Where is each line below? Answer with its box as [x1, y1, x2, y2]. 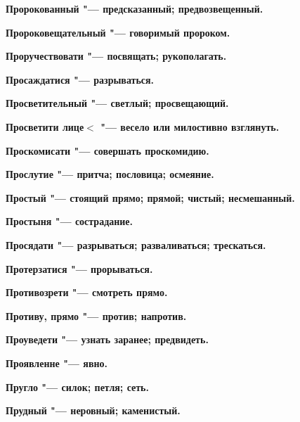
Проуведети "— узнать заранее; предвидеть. [6, 332, 209, 347]
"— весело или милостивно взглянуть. [100, 119, 280, 134]
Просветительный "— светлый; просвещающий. [6, 96, 229, 110]
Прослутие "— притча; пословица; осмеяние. [6, 167, 214, 181]
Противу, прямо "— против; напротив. [6, 308, 187, 323]
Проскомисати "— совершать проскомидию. [6, 143, 209, 158]
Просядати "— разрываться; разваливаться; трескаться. [6, 237, 266, 252]
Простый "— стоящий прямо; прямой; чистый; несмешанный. [6, 190, 295, 205]
